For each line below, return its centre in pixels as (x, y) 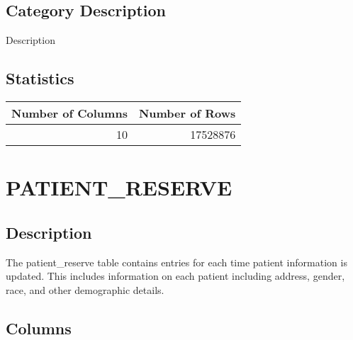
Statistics (40, 78)
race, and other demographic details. (85, 289)
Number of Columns (69, 113)
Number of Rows (187, 113)
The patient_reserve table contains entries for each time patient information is (176, 262)
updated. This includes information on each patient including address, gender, (175, 276)
